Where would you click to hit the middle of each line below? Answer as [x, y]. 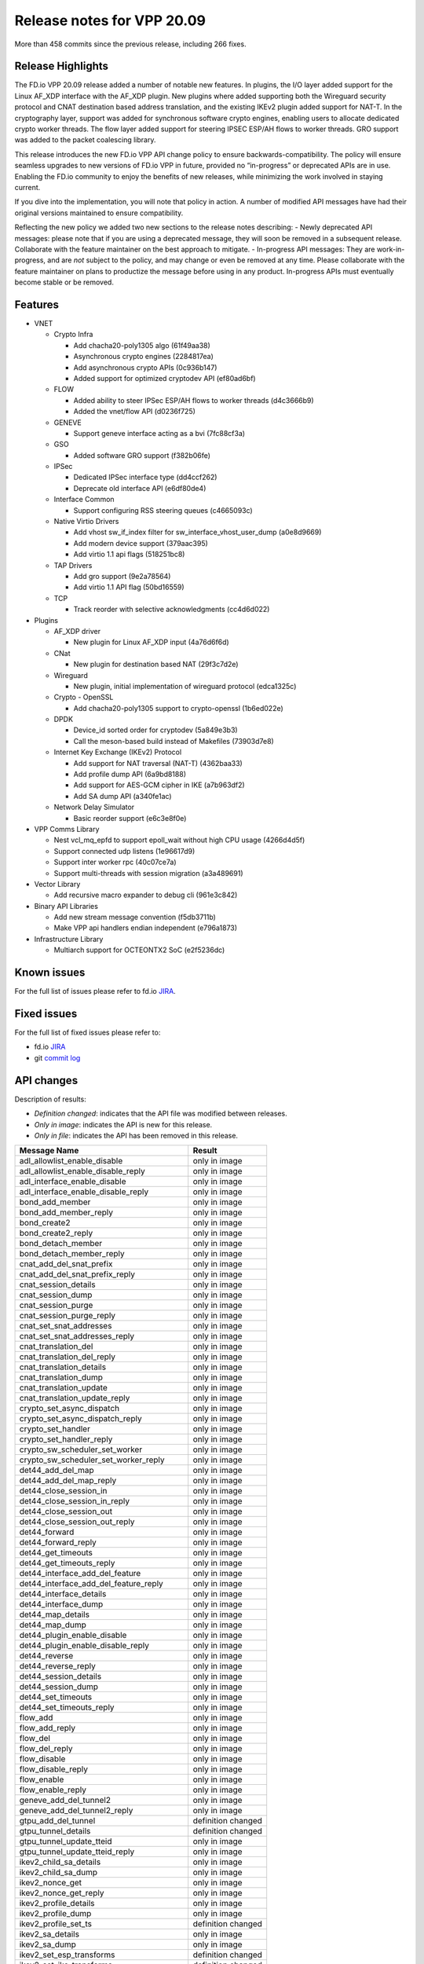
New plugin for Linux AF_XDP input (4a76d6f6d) [151, 642]
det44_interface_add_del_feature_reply [91, 1584]
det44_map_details [55, 1614]
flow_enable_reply [53, 1790]
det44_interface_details [63, 1594]
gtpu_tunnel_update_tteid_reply [77, 1852]
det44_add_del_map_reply [68, 1481]
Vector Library [57, 884]
